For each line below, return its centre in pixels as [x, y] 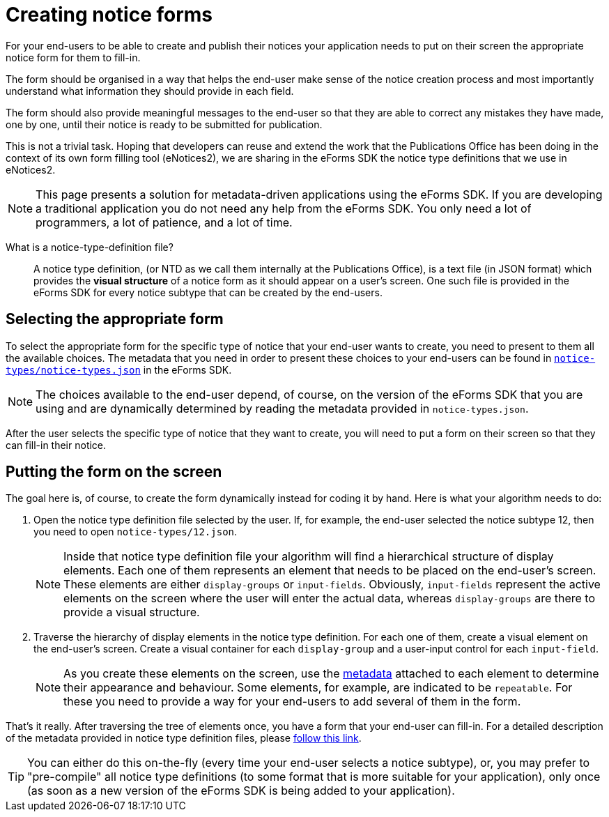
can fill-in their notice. [56, 445]
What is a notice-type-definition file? [90, 247]
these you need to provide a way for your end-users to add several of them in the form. [292, 702]
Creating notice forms [109, 15]
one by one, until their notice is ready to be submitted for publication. [164, 124]
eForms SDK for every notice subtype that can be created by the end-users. [208, 292]
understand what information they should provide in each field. [150, 91]
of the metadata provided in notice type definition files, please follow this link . [184, 738]
